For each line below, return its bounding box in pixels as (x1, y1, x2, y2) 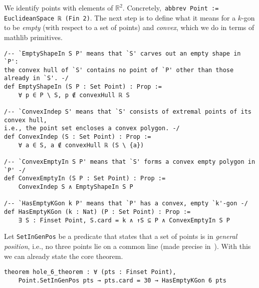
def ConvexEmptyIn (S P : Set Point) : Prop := (4, 175, 166, 182)
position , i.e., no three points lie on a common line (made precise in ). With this (4, 240, 251, 251)
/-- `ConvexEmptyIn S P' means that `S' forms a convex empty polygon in (4, 158, 255, 166)
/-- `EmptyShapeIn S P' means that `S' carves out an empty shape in (4, 50, 241, 57)
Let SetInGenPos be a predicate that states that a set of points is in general (4, 231, 237, 241)
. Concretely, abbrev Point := (122, 3, 219, 13)
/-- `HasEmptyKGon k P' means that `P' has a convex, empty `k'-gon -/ (4, 200, 248, 207)
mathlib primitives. (4, 32, 63, 42)
